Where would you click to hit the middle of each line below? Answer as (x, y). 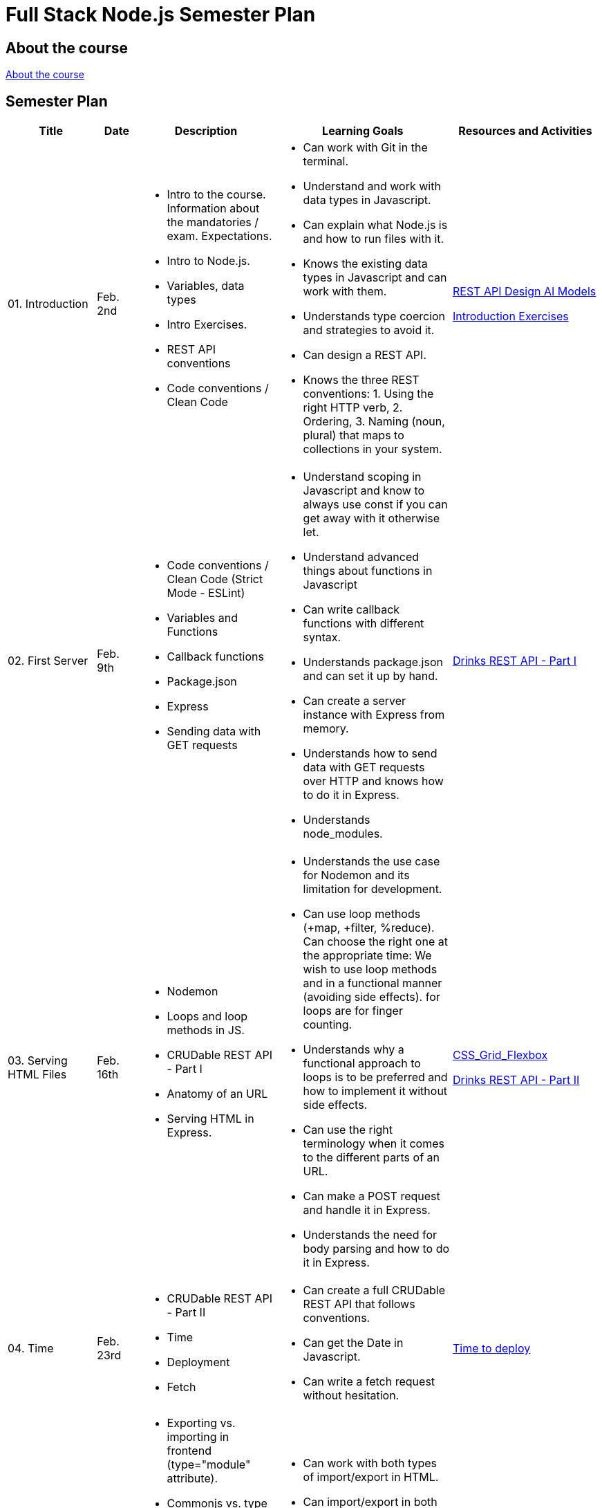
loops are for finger (353, 1011)
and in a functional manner (373, 983)
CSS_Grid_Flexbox (500, 1055)
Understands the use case (371, 862)
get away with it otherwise (371, 518)
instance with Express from (374, 715)
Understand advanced (361, 557)
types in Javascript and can (375, 278)
